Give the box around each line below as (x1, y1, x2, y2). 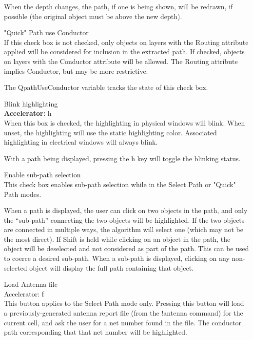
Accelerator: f (4, 288, 44, 298)
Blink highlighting (4, 98, 58, 108)
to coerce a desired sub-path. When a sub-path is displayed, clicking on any (4, 253, 230, 263)
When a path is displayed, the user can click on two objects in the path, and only (4, 205, 248, 215)
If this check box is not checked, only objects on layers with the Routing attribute (4, 37, 249, 47)
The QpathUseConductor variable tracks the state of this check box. (4, 82, 208, 92)
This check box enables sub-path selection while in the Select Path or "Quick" (4, 179, 236, 189)
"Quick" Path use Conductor (4, 27, 89, 38)
